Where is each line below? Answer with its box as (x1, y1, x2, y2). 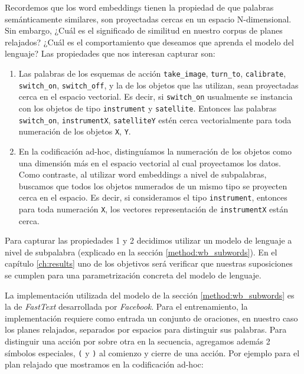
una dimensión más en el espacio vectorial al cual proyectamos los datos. (18, 156, 282, 169)
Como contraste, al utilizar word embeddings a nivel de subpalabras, (18, 168, 267, 181)
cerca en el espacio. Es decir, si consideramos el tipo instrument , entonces (18, 191, 287, 204)
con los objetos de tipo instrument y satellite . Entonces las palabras (18, 101, 277, 114)
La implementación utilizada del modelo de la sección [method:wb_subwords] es (5, 288, 295, 301)
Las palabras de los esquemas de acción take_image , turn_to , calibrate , (18, 67, 286, 79)
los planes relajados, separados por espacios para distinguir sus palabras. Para (5, 323, 287, 336)
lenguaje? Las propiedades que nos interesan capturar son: (5, 47, 215, 60)
